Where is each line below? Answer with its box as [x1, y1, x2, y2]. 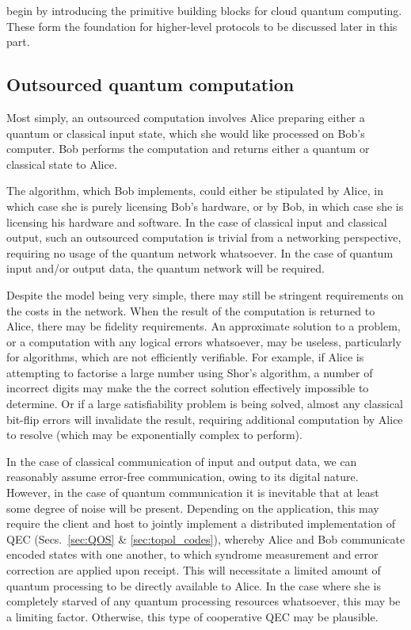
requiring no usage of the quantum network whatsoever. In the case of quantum [6, 244, 394, 261]
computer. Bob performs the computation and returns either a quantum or [6, 140, 370, 157]
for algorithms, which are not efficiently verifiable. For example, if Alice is [6, 349, 364, 365]
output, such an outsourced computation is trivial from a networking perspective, [6, 229, 401, 246]
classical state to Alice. [6, 155, 117, 172]
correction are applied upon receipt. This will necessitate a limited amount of [6, 562, 381, 578]
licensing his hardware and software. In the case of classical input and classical [6, 213, 387, 230]
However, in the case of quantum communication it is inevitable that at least [6, 484, 379, 501]
